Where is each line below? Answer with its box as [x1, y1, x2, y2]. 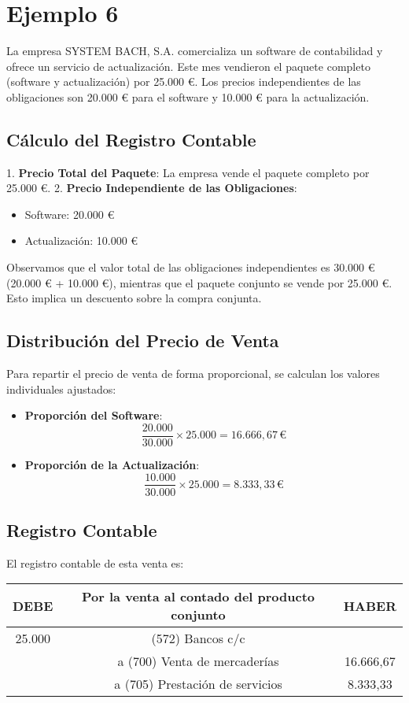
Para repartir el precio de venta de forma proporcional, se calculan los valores [6, 365, 380, 382]
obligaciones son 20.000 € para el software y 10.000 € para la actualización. [6, 88, 370, 105]
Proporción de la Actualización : [24, 456, 200, 472]
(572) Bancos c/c [151, 629, 245, 648]
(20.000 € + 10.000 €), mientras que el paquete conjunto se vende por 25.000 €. [6, 274, 392, 290]
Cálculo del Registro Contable [6, 127, 256, 151]
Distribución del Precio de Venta [6, 328, 279, 353]
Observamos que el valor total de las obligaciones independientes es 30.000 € [6, 259, 375, 276]
